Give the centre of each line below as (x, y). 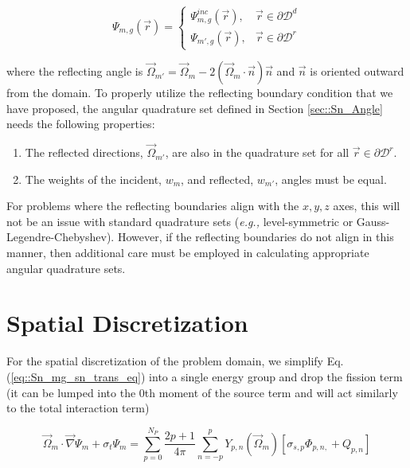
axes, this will (367, 206)
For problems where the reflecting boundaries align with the (153, 206)
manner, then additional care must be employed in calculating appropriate (188, 253)
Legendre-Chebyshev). (61, 237)
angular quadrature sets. (66, 268)
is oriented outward (357, 71)
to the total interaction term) (78, 408)
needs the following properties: (81, 124)
